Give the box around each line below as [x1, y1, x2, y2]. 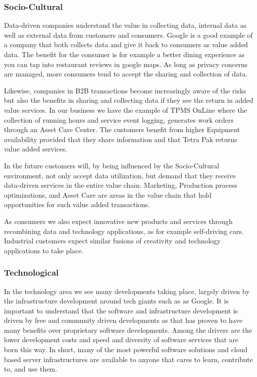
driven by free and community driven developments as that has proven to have [4, 315, 243, 325]
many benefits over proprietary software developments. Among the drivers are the [4, 324, 252, 335]
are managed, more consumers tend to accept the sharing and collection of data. [4, 69, 248, 79]
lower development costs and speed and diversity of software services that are [4, 334, 239, 345]
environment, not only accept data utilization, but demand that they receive [4, 170, 236, 180]
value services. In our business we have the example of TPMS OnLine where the [4, 104, 247, 115]
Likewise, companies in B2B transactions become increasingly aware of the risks [4, 85, 246, 95]
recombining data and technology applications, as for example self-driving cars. [4, 226, 244, 236]
